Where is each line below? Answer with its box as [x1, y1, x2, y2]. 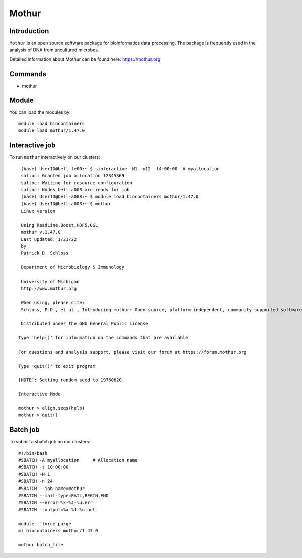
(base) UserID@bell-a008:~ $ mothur [21, 201, 112, 206]
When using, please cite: [21, 300, 85, 306]
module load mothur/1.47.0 [18, 128, 85, 133]
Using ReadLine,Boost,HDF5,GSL [21, 222, 98, 228]
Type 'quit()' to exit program [18, 363, 96, 369]
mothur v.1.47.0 [21, 229, 61, 235]
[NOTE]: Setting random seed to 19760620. [18, 377, 125, 383]
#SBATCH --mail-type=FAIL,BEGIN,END [18, 493, 109, 499]
